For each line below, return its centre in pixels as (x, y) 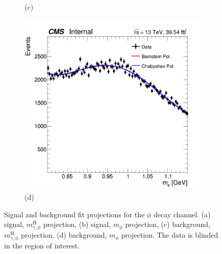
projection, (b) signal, (77, 224)
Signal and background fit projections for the (75, 214)
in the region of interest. (42, 246)
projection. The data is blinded (170, 235)
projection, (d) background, (64, 235)
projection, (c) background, (168, 224)
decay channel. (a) (182, 214)
